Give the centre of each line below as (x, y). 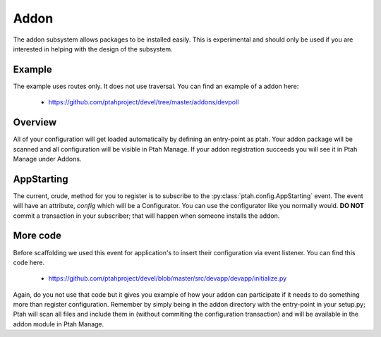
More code (37, 236)
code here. (29, 262)
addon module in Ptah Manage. (59, 324)
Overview (35, 122)
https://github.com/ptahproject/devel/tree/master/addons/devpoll (144, 102)
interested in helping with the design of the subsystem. (93, 49)
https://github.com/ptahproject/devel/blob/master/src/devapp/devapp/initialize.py (168, 278)
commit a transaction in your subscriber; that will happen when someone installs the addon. (146, 216)
